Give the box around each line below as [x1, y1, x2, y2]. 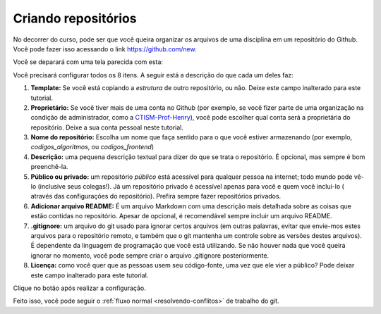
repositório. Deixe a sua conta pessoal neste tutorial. [30, 123, 183, 132]
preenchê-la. [30, 163, 68, 171]
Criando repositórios [13, 11, 137, 26]
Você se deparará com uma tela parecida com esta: [13, 58, 164, 66]
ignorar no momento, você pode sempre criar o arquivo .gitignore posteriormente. [30, 251, 270, 260]
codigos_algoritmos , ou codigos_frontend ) [30, 143, 155, 151]
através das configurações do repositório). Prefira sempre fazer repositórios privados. [30, 192, 282, 201]
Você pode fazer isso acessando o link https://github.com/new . [13, 44, 197, 53]
